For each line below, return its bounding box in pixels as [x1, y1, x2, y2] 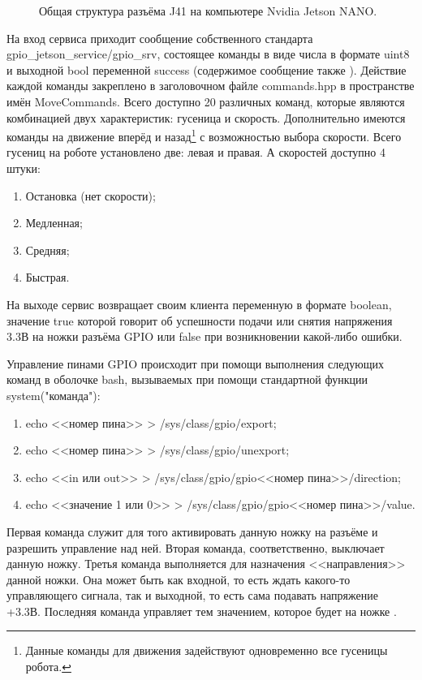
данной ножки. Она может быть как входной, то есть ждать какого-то [6, 570, 351, 587]
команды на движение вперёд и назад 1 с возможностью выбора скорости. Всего [6, 126, 402, 144]
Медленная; [25, 214, 83, 231]
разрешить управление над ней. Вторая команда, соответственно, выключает [6, 539, 385, 556]
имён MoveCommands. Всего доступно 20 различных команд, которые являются [6, 93, 405, 110]
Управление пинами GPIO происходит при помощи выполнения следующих [6, 355, 385, 372]
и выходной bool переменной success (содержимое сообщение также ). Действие [6, 61, 407, 78]
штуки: [6, 160, 41, 176]
